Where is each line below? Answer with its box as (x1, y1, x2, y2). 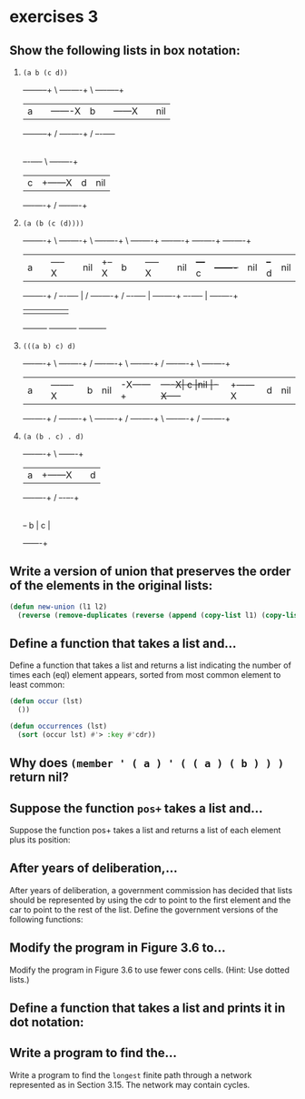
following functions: (9, 913, 84, 924)
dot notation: (9, 1014, 84, 1030)
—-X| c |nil (160, 378, 208, 390)
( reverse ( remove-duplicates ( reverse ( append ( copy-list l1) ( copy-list (17, 610, 302, 620)
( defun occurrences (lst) (9, 721, 107, 731)
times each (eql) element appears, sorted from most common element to (9, 670, 281, 681)
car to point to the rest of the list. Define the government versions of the (9, 903, 279, 915)
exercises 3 (9, 6, 99, 27)
